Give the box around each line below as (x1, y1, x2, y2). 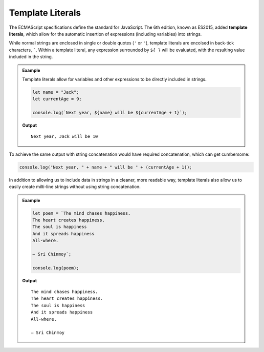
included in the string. (9, 54, 53, 60)
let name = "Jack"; (32, 89, 79, 95)
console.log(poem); (32, 265, 79, 270)
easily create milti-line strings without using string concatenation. (9, 184, 141, 190)
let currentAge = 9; (32, 96, 82, 102)
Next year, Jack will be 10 (31, 134, 98, 139)
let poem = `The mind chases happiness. (32, 210, 131, 216)
